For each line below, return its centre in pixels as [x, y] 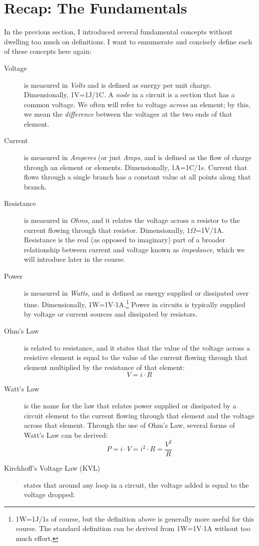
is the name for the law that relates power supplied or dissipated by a [130, 405]
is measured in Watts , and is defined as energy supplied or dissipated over [136, 292]
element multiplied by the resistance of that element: [104, 367]
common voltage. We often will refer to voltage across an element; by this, [137, 104]
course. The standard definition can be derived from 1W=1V [109, 528]
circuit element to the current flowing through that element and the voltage [139, 415]
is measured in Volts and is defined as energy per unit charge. [118, 85]
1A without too [227, 528]
